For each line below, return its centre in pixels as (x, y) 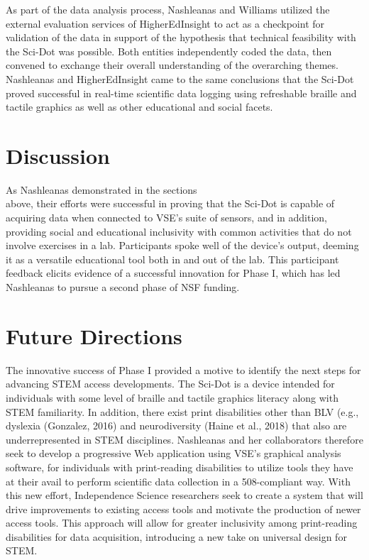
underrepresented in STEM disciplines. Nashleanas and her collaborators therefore (184, 439)
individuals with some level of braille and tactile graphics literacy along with (172, 397)
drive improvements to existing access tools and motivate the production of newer (183, 509)
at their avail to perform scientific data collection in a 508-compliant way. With (178, 481)
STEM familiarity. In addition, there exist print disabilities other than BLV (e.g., (182, 411)
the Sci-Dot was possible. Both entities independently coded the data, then (169, 51)
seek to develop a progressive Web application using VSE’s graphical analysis (174, 453)
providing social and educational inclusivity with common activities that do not (179, 231)
